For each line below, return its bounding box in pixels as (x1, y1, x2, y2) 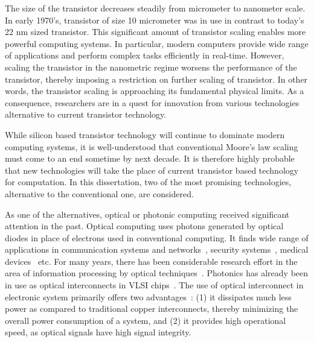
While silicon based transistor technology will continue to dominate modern (5, 128, 285, 141)
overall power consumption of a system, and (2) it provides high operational (5, 314, 286, 326)
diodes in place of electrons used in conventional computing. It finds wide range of (5, 231, 309, 244)
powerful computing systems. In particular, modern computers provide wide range (5, 37, 309, 49)
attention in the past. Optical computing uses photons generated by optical (5, 220, 284, 232)
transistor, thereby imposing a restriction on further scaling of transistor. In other (5, 72, 308, 85)
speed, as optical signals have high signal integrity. (5, 326, 191, 338)
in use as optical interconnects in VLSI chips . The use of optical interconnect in (5, 279, 304, 291)
